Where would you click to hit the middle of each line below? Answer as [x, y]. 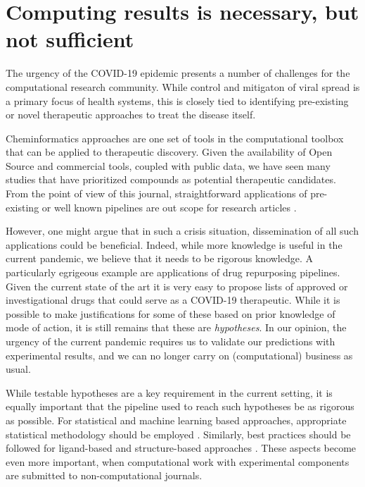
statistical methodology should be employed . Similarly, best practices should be [178, 434]
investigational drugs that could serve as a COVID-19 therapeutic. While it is [173, 300]
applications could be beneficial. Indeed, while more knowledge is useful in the [174, 244]
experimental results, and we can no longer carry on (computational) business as [179, 355]
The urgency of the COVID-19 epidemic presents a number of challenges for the [178, 73]
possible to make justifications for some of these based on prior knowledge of [171, 313]
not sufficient [70, 39]
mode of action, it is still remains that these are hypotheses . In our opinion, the [176, 327]
